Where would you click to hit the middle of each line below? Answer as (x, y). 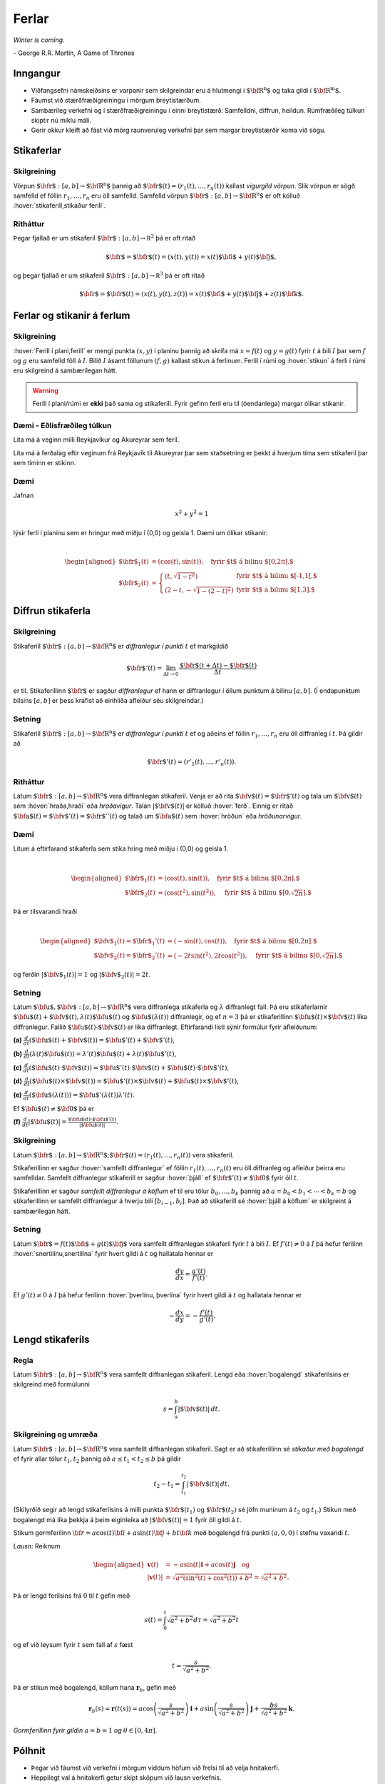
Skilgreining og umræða (56, 1434)
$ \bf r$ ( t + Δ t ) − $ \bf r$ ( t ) (218, 665)
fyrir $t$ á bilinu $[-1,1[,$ (277, 576)
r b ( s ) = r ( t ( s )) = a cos (120, 1709)
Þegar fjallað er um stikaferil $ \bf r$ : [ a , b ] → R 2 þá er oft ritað (104, 238)
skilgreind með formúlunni (52, 1384)
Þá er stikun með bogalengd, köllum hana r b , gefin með (94, 1688)
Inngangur (37, 73)
